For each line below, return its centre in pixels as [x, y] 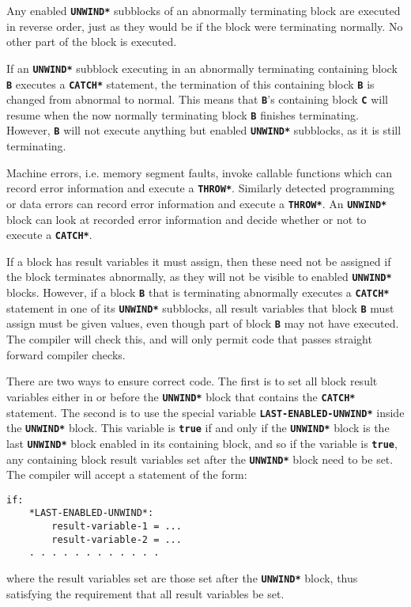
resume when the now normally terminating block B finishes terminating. [183, 114]
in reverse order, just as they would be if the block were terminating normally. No [205, 26]
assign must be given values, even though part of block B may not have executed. [203, 323]
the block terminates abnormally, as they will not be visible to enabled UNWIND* [199, 277]
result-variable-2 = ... [117, 539]
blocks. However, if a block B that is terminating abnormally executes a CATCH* [198, 292]
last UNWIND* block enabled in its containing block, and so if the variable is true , [202, 443]
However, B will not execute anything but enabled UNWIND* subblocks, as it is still [204, 130]
